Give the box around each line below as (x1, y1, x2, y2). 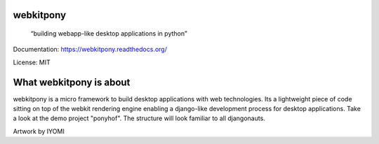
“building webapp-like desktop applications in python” (30, 29, 187, 38)
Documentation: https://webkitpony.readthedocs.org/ (13, 45, 168, 54)
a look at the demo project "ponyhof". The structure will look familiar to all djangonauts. (13, 114, 266, 122)
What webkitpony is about (13, 76, 131, 88)
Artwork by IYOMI (13, 127, 65, 136)
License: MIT (13, 58, 51, 66)
